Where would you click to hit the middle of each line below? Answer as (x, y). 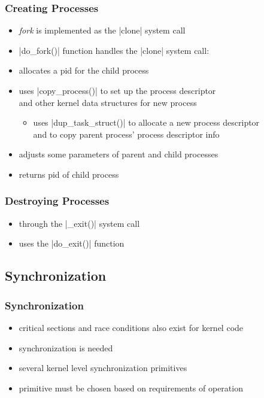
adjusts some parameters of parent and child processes (119, 154)
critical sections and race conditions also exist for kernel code (131, 327)
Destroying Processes (57, 201)
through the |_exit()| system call (79, 223)
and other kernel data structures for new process (108, 102)
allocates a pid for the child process (84, 70)
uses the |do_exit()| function (72, 243)
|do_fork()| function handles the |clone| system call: (114, 50)
